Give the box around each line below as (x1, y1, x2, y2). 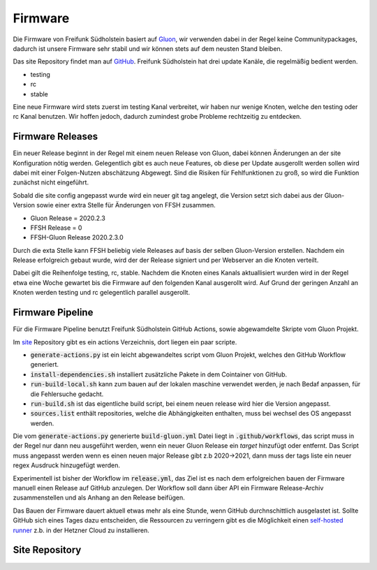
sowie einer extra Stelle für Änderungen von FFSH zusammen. (36, 201, 216, 210)
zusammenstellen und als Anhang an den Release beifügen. (13, 493, 185, 502)
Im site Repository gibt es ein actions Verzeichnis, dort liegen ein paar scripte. (13, 337, 237, 346)
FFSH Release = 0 (30, 224, 82, 232)
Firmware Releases (13, 131, 98, 142)
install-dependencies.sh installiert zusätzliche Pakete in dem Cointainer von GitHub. (30, 370, 288, 379)
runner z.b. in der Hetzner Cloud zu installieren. (13, 526, 149, 534)
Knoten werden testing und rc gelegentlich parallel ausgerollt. (13, 288, 191, 297)
